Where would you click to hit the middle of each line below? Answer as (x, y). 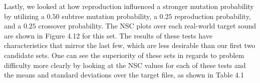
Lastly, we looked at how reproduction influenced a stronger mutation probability (129, 6)
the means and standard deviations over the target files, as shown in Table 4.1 (124, 75)
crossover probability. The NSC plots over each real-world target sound (147, 26)
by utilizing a (24, 16)
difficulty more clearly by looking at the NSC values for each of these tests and (125, 65)
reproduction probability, (213, 16)
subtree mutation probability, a (109, 16)
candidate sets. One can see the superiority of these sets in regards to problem (124, 55)
